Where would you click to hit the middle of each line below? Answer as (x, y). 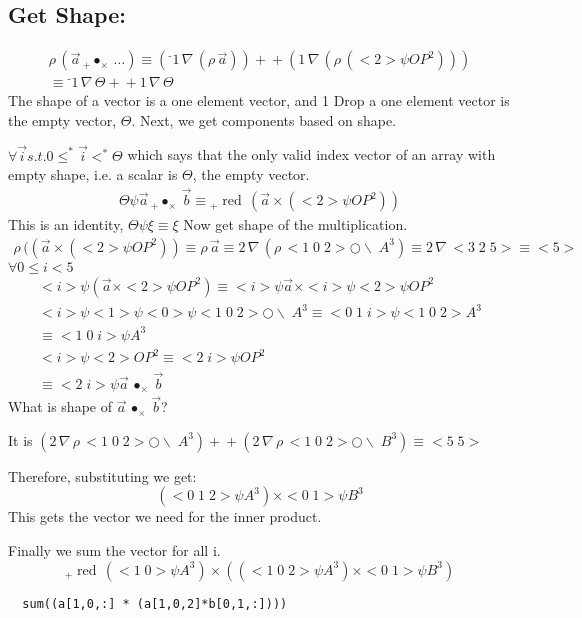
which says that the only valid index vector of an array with (311, 154)
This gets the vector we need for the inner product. (165, 516)
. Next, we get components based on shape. (264, 119)
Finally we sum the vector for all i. (114, 550)
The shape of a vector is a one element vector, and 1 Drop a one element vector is (259, 100)
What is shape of (60, 406)
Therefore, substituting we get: (102, 475)
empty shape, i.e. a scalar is (93, 174)
